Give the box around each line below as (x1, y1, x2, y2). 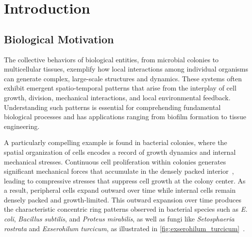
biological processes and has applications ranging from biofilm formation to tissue (4, 111, 246, 122)
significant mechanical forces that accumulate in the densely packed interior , (4, 166, 234, 176)
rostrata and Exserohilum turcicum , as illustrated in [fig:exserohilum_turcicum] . (4, 223, 245, 233)
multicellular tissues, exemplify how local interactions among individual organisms (4, 64, 249, 74)
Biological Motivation (4, 31, 114, 46)
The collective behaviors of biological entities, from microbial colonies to (4, 54, 219, 64)
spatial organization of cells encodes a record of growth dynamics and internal (4, 146, 236, 157)
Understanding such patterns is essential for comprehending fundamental (4, 102, 221, 112)
